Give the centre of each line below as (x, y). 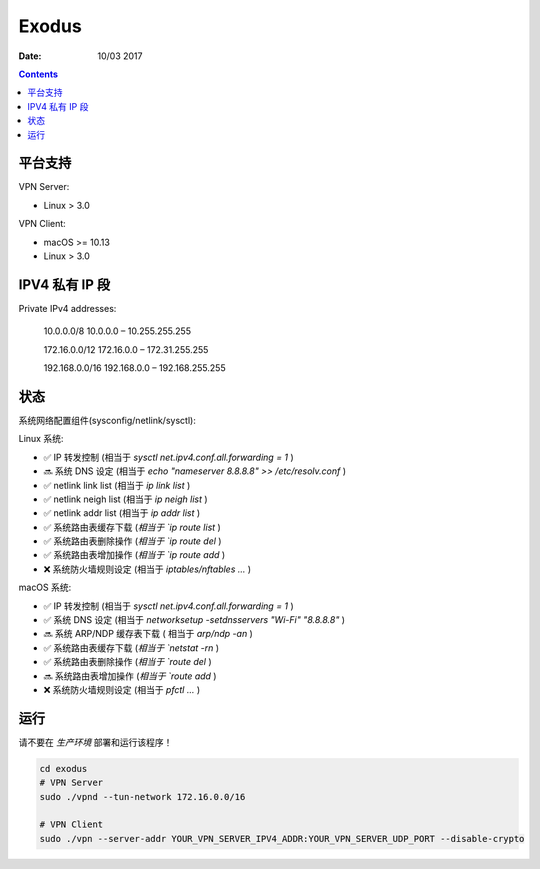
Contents (38, 74)
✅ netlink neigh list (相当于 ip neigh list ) (126, 499)
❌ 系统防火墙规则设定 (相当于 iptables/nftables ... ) (147, 569)
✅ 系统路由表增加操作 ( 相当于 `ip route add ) (134, 555)
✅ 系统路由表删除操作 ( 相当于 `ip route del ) (132, 541)
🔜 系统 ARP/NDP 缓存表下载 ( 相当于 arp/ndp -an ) (148, 634)
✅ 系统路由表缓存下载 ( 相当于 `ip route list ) (132, 527)
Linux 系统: (41, 439)
